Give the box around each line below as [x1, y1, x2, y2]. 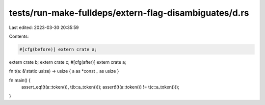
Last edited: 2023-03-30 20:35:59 [9, 25, 79, 30]
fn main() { [9, 77, 31, 83]
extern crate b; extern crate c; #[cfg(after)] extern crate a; [9, 59, 127, 65]
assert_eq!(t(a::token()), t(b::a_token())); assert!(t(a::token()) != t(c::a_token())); [21, 84, 180, 90]
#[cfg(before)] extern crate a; [19, 47, 98, 52]
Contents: [9, 33, 29, 39]
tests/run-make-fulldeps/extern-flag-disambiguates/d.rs [9, 7, 249, 18]
